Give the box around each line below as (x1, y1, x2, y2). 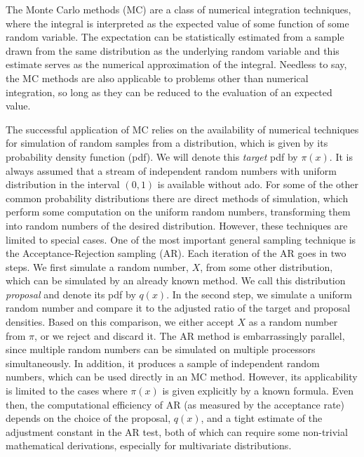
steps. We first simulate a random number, (6, 259, 189, 274)
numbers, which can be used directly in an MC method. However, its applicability (6, 369, 358, 384)
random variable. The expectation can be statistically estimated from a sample (6, 29, 344, 44)
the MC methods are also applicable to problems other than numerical (6, 70, 309, 85)
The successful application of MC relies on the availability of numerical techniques (6, 121, 359, 136)
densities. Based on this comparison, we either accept (6, 314, 234, 329)
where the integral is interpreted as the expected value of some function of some (6, 15, 349, 30)
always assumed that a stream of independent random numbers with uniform (6, 163, 337, 178)
